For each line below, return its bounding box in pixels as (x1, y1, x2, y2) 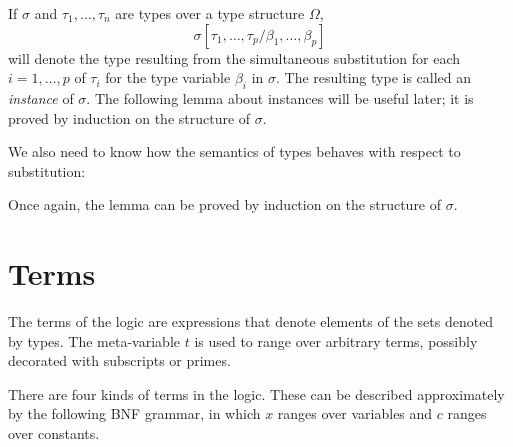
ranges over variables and (277, 403, 433, 424)
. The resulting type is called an (276, 67, 472, 88)
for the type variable (105, 67, 231, 88)
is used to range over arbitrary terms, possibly (194, 330, 478, 351)
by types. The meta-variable (8, 330, 180, 351)
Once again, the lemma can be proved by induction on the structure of (8, 194, 442, 215)
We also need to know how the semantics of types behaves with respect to (8, 141, 461, 162)
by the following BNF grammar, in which (8, 403, 261, 424)
